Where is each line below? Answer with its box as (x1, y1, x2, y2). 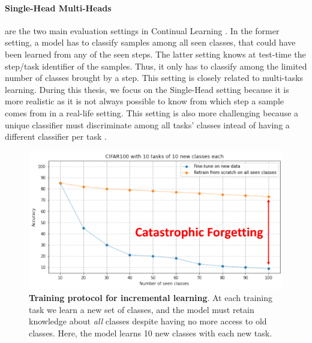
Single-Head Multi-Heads (5, 1, 112, 14)
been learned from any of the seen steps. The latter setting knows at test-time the (5, 47, 306, 60)
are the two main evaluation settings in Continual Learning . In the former (5, 24, 280, 37)
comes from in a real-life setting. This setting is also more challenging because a (5, 106, 299, 119)
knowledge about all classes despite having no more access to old (29, 315, 267, 327)
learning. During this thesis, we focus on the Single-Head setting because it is (5, 83, 289, 95)
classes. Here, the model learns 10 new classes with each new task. (29, 326, 272, 339)
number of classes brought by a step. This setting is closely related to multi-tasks (5, 71, 304, 84)
